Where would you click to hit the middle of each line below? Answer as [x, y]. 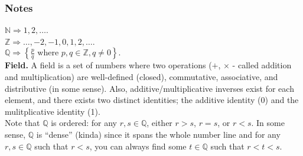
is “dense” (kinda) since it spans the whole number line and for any [158, 134]
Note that [22, 123]
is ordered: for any [84, 123]
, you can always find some [138, 146]
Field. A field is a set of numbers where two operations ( [108, 65]
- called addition [262, 65]
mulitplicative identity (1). [53, 111]
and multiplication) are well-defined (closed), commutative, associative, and [141, 77]
